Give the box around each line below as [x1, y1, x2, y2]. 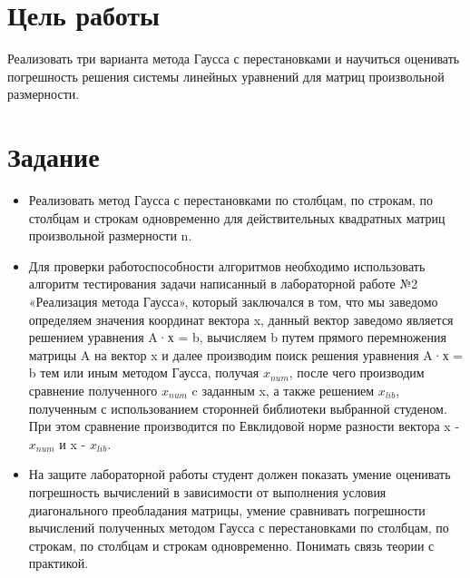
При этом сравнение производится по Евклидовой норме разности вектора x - [28, 416, 460, 436]
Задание [7, 138, 100, 175]
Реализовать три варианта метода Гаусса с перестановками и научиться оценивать [7, 49, 460, 68]
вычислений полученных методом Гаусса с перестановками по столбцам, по [28, 518, 449, 537]
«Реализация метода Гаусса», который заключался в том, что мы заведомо [28, 292, 438, 310]
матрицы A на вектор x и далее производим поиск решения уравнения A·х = [28, 345, 464, 364]
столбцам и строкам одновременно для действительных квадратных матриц [28, 208, 446, 227]
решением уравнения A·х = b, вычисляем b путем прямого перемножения [28, 328, 446, 347]
